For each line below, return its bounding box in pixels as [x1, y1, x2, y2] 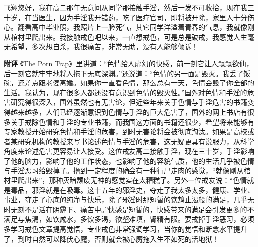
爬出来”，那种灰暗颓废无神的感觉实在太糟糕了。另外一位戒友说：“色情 [17, 175, 247, 185]
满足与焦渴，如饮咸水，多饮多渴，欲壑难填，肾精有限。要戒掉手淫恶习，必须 [4, 214, 254, 224]
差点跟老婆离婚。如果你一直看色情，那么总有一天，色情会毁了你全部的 [24, 78, 254, 88]
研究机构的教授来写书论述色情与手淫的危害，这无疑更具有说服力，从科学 [17, 136, 254, 146]
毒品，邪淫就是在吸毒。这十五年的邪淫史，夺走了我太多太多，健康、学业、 [10, 184, 254, 195]
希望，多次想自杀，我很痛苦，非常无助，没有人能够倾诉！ [10, 41, 198, 52]
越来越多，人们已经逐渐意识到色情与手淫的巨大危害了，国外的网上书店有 [10, 106, 247, 117]
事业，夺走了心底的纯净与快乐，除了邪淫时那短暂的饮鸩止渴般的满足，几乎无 [4, 194, 254, 205]
